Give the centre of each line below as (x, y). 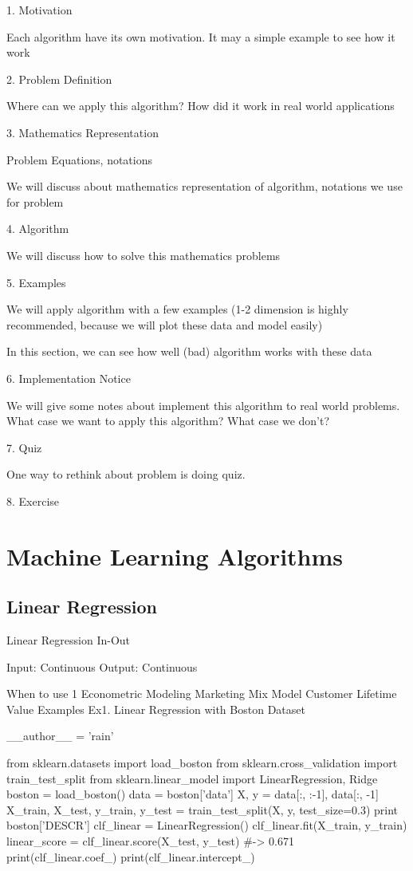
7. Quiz (24, 447)
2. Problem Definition (59, 79)
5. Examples (36, 282)
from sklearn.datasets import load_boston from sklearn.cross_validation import (202, 763)
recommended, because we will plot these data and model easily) (165, 324)
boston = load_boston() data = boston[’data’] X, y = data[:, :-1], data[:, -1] (193, 794)
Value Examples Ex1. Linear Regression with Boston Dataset (156, 709)
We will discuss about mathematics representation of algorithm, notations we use (205, 186)
